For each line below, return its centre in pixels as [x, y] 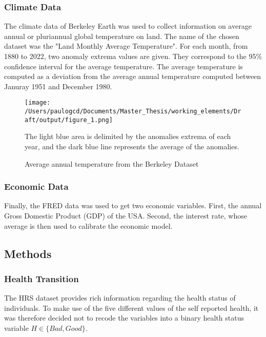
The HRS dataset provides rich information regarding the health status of [120, 298]
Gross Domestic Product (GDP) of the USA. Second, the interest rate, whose [126, 215]
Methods [28, 253]
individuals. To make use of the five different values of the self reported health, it [131, 308]
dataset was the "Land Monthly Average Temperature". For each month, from [126, 46]
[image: [38, 103]
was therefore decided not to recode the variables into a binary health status [124, 318]
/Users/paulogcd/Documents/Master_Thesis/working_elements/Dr [133, 112]
